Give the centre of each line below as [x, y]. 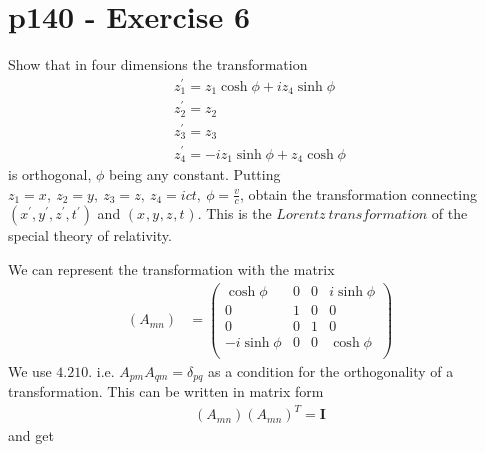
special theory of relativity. [90, 235]
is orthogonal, [50, 173]
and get [31, 435]
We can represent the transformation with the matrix [171, 268]
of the [449, 213]
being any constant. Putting [195, 173]
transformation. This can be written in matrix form [166, 391]
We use [30, 370]
